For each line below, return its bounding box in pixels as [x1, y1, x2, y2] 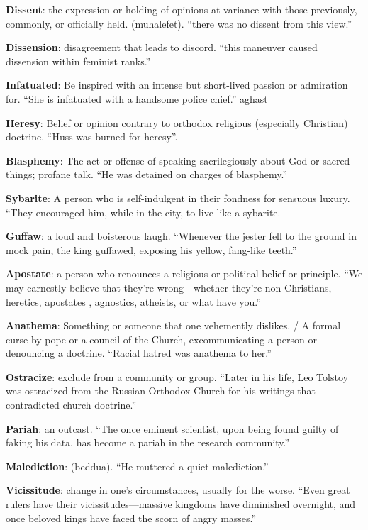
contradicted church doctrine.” [6, 397, 137, 412]
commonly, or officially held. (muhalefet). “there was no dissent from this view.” [6, 16, 352, 31]
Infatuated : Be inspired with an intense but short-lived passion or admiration [6, 77, 348, 92]
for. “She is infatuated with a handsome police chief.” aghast [6, 91, 268, 106]
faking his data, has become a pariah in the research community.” [6, 435, 290, 450]
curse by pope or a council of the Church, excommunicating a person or [6, 331, 318, 346]
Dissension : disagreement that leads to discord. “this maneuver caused [6, 40, 318, 55]
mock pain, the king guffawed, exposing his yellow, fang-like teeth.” [6, 242, 297, 257]
